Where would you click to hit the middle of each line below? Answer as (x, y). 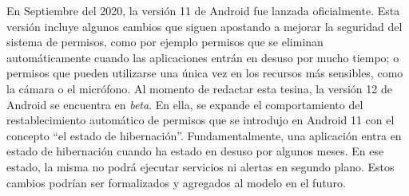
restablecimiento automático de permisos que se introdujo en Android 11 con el (201, 120)
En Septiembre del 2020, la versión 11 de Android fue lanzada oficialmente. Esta (203, 10)
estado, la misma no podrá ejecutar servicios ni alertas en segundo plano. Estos (201, 166)
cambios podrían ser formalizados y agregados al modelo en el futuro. (176, 182)
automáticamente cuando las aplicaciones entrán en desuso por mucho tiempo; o (203, 57)
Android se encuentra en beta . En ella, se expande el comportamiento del (185, 104)
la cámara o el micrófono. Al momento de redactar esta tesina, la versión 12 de (199, 88)
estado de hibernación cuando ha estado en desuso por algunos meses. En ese (195, 151)
